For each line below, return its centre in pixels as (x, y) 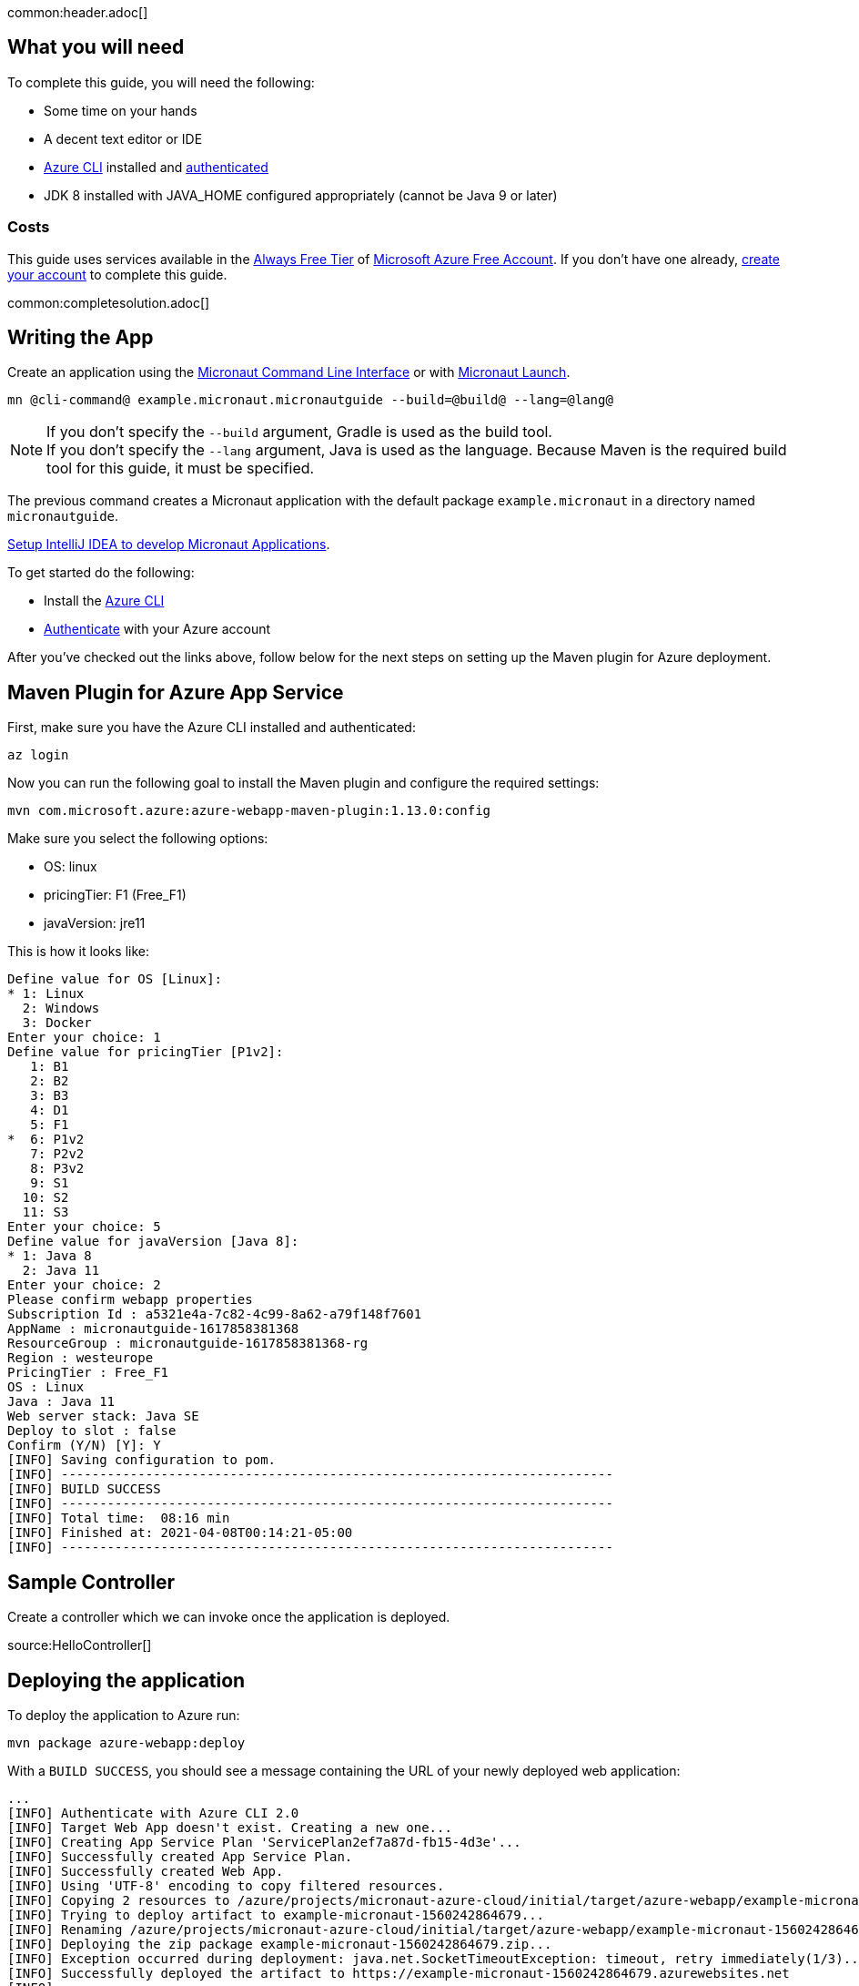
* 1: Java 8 (50, 1256)
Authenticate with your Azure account (157, 629)
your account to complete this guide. (117, 274)
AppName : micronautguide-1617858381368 (153, 1329)
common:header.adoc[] (78, 12)
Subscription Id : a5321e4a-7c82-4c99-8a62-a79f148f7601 (215, 1314)
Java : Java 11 (61, 1402)
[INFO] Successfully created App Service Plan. (180, 1856)
